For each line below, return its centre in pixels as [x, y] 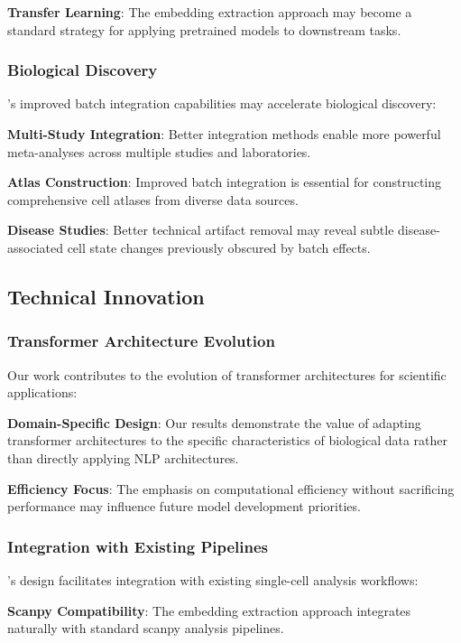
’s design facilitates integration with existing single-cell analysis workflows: [213, 579]
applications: [42, 392]
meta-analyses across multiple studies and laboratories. [159, 151]
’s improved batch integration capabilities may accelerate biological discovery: [222, 103]
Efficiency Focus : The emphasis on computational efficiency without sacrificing [231, 488]
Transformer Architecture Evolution [141, 341]
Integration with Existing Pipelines [138, 546]
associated [35, 247]
